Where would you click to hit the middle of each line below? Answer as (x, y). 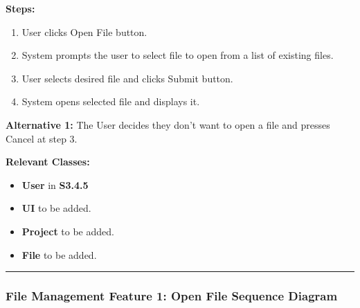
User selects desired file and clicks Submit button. (127, 78)
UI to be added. (56, 208)
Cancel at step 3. (42, 138)
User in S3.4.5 (55, 184)
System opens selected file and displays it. (111, 101)
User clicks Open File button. (84, 31)
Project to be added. (68, 231)
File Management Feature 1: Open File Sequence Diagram (172, 296)
